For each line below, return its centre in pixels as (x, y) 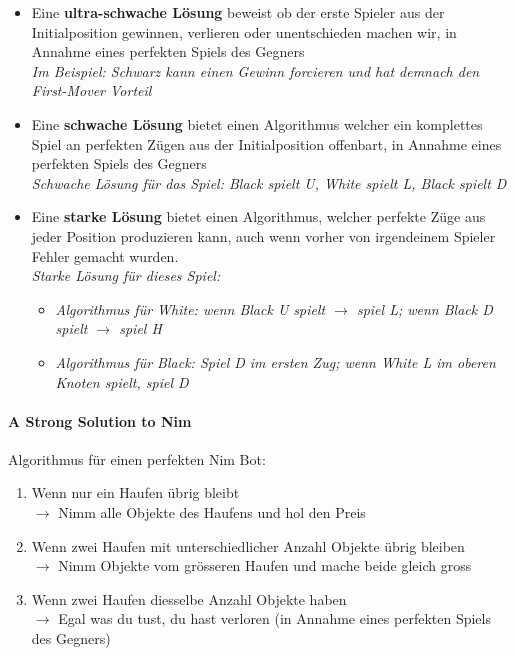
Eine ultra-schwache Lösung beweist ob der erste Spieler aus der (238, 12)
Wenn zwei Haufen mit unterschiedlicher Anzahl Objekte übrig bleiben (248, 545)
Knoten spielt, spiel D (122, 381)
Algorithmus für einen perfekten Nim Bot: (137, 458)
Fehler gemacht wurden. (105, 255)
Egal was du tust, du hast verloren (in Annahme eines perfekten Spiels (274, 618)
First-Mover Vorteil (91, 90)
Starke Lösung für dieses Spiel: (126, 275)
